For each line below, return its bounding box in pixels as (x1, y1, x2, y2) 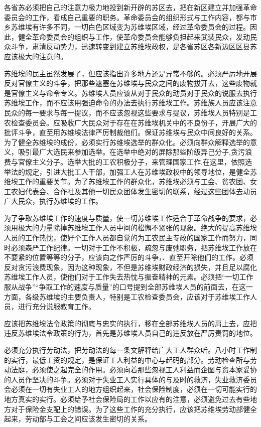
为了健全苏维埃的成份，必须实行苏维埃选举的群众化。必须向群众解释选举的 (4, 136, 250, 147)
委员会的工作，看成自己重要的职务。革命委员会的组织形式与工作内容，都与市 (4, 12, 257, 22)
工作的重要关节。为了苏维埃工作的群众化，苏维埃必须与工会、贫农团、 (18, 176, 250, 187)
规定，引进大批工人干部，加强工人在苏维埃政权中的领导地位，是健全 (25, 166, 250, 177)
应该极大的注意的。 (4, 51, 67, 61)
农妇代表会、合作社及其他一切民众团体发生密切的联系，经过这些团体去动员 (11, 186, 257, 196)
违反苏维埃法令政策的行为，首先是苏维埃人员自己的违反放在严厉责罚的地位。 (4, 328, 257, 338)
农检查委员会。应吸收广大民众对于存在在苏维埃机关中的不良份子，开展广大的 (4, 117, 257, 127)
